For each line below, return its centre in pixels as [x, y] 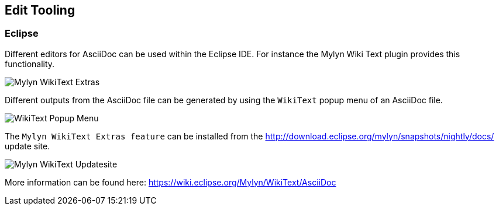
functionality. [30, 64]
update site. [27, 146]
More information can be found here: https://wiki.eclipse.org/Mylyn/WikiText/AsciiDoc [171, 182]
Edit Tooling [40, 10]
